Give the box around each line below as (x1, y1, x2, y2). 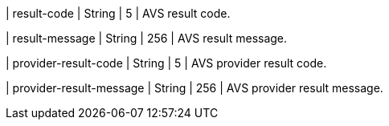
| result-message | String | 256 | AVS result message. (6, 31, 288, 45)
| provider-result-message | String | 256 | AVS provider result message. (6, 81, 383, 95)
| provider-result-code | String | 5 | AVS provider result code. (6, 56, 327, 70)
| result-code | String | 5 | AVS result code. (6, 6, 231, 20)
